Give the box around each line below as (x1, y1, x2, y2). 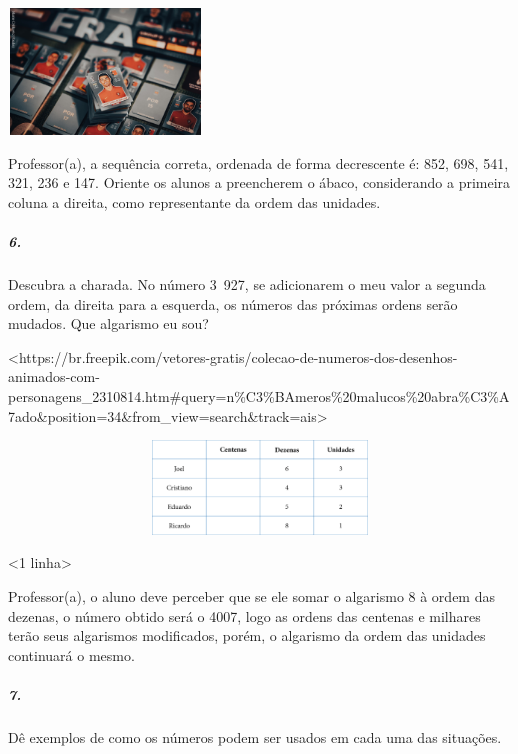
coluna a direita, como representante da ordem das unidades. (8, 191, 381, 212)
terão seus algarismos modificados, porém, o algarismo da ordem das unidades (8, 625, 486, 646)
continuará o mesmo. (8, 644, 135, 665)
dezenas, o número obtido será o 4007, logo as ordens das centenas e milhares (8, 605, 481, 626)
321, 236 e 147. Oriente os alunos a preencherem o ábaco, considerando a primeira (8, 172, 511, 193)
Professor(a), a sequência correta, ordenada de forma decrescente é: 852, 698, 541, (8, 152, 509, 173)
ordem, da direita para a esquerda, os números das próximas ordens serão (8, 293, 458, 314)
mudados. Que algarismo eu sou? (8, 313, 209, 334)
